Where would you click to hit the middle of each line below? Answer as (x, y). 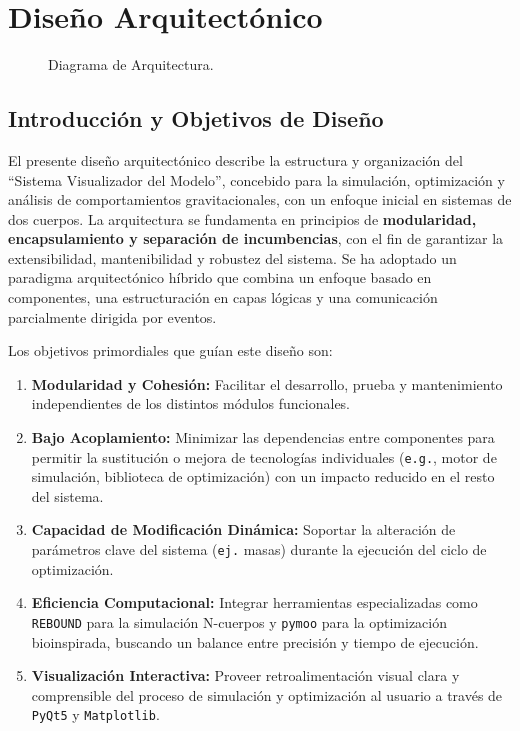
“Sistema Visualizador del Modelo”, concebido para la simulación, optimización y (256, 179)
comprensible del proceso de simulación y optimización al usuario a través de (267, 694)
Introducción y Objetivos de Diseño (196, 118)
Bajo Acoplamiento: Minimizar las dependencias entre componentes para (263, 437)
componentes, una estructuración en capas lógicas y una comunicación (223, 297)
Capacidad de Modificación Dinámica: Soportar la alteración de (243, 529)
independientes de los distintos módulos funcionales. (191, 403)
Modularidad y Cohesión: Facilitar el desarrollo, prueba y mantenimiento (267, 383)
